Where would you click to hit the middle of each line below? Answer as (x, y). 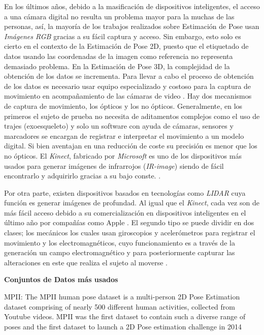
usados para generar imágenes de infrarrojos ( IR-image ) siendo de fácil (114, 165)
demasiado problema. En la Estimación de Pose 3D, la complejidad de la (117, 66)
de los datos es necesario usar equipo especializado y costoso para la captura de (128, 86)
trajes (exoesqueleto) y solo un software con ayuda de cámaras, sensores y (119, 126)
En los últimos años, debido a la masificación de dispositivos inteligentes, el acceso (132, 6)
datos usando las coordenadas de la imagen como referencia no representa (119, 56)
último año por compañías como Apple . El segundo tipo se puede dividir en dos (129, 222)
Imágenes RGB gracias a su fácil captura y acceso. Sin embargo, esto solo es (123, 36)
